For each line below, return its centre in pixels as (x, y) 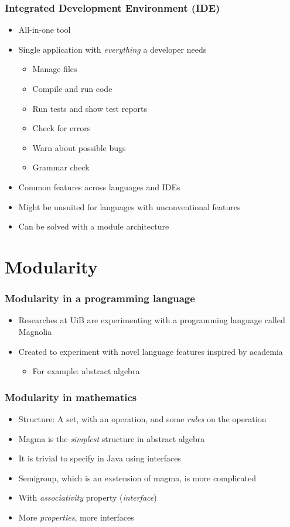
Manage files (55, 69)
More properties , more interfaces (76, 517)
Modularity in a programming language (100, 298)
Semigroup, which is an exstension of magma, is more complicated (137, 478)
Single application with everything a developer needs (112, 49)
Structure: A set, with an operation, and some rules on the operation (142, 418)
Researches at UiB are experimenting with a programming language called (152, 320)
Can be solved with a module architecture (94, 226)
